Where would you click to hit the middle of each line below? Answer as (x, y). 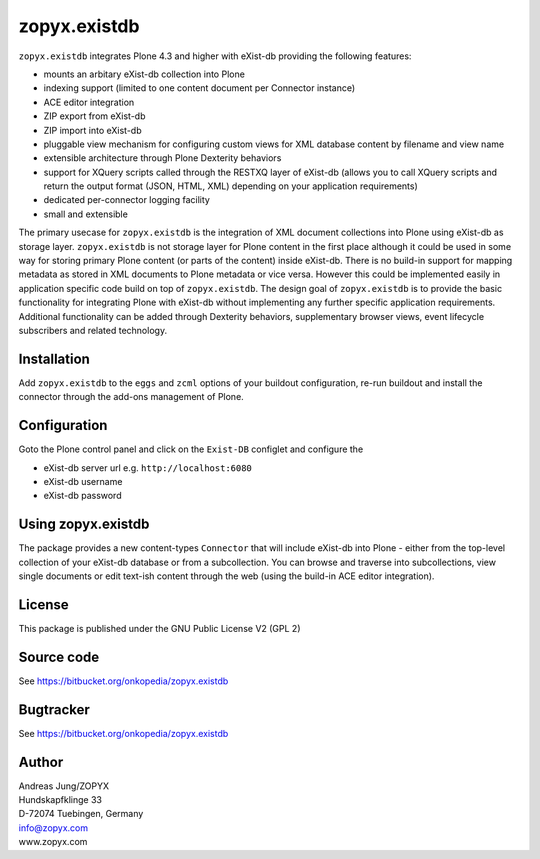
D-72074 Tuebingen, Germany (81, 814)
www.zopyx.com (53, 842)
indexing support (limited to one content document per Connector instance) (199, 88)
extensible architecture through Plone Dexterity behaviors (162, 158)
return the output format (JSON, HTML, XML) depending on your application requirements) (231, 186)
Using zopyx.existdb (84, 524)
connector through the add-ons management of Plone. (131, 397)
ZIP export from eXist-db (94, 116)
